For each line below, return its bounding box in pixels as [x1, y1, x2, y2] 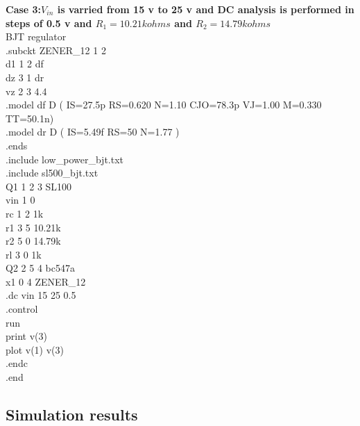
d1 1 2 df [6, 56, 44, 71]
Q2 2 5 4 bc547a [6, 261, 75, 275]
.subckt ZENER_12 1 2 [6, 42, 106, 57]
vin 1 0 [6, 192, 35, 207]
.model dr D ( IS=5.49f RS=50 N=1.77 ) [6, 124, 180, 139]
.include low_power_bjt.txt [6, 151, 124, 166]
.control [6, 302, 38, 316]
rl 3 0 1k [6, 247, 42, 261]
